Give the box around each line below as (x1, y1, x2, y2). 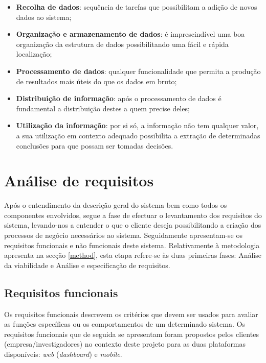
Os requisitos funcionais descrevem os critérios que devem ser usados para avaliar (4, 308, 258, 319)
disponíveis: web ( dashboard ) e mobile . (4, 348, 122, 359)
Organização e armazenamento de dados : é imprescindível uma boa (16, 29, 245, 39)
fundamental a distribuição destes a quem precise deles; (16, 103, 190, 113)
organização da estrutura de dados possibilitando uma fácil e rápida (16, 38, 229, 49)
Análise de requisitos (4, 170, 154, 191)
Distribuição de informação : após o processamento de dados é (16, 93, 221, 104)
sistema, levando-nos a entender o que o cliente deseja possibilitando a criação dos (4, 220, 261, 230)
